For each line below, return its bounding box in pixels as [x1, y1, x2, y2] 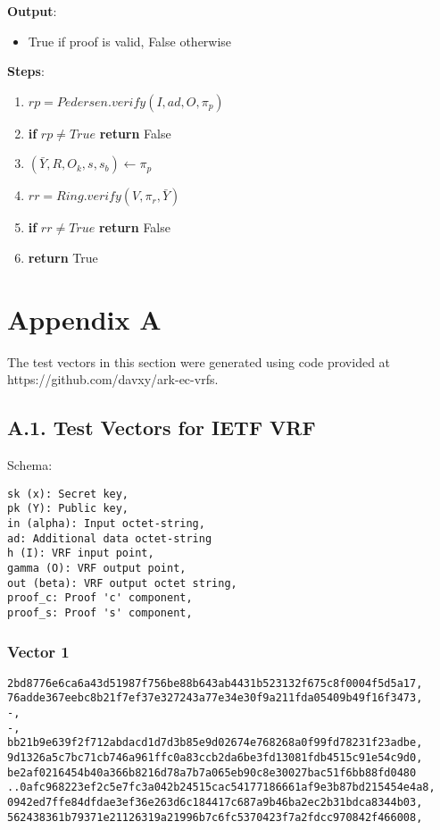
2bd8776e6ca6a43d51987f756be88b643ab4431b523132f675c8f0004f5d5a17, [7, 676, 423, 690]
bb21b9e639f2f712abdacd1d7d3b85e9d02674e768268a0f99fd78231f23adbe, [7, 736, 423, 750]
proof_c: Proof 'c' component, [7, 591, 193, 605]
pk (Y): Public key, [7, 502, 129, 516]
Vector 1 [7, 640, 70, 662]
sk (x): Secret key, [7, 487, 129, 500]
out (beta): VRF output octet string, [7, 576, 237, 590]
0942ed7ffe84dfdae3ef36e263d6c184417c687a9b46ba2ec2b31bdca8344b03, [7, 796, 423, 809]
